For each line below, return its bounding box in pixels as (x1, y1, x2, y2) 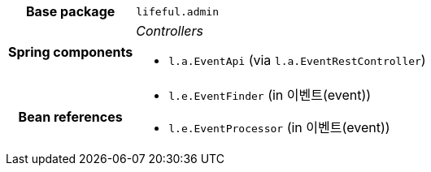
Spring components (8, 44, 133, 60)
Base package (25, 3, 115, 19)
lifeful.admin (136, 5, 219, 18)
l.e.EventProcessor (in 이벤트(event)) (168, 119, 390, 135)
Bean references (18, 109, 123, 125)
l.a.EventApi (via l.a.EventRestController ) (168, 52, 426, 68)
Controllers (136, 23, 204, 39)
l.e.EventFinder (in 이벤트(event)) (168, 87, 372, 103)
